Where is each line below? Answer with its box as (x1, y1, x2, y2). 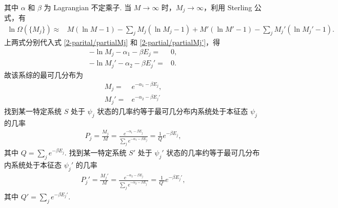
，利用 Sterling (203, 2, 252, 12)
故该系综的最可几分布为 (4, 69, 83, 80)
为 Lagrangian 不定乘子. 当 (44, 2, 132, 12)
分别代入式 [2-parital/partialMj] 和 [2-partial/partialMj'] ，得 (25, 37, 221, 48)
